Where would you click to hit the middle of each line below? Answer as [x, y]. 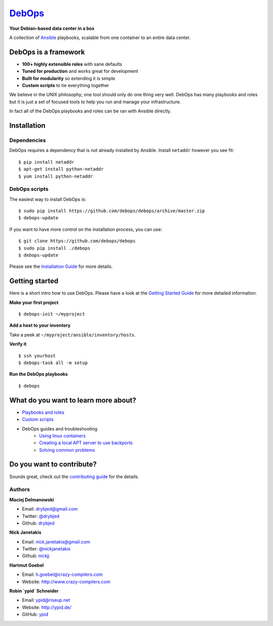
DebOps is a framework [47, 52]
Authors [20, 490]
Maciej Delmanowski [32, 499]
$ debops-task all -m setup [53, 363]
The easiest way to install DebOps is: [48, 199]
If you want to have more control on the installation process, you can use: [86, 229]
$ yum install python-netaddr [56, 176]
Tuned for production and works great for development [80, 71]
